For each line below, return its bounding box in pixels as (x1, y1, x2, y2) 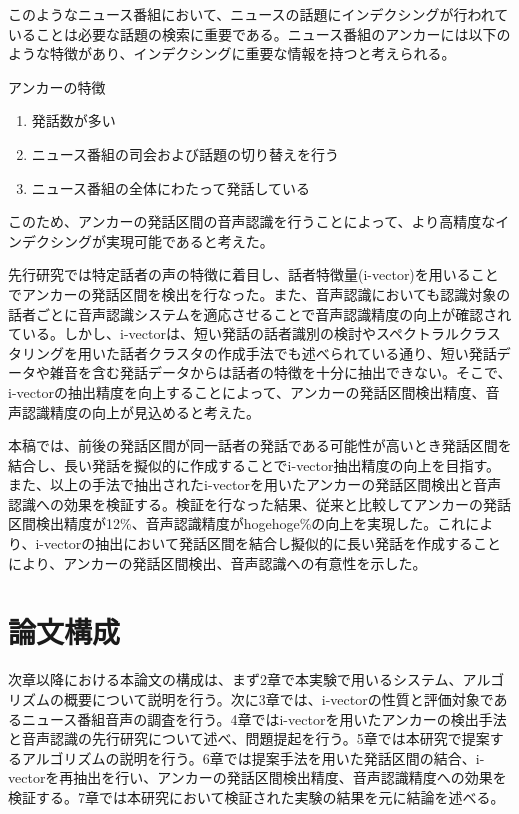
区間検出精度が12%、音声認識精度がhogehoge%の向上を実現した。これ (8, 513, 466, 534)
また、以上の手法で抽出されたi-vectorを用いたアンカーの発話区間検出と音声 (8, 474, 502, 495)
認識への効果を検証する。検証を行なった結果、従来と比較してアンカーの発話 (8, 493, 512, 514)
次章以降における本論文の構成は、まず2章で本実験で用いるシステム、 (8, 669, 463, 690)
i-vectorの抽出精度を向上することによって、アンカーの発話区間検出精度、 (8, 381, 486, 402)
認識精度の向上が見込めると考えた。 (21, 401, 260, 422)
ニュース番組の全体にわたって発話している (31, 177, 310, 198)
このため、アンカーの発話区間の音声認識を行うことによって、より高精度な (8, 211, 496, 232)
